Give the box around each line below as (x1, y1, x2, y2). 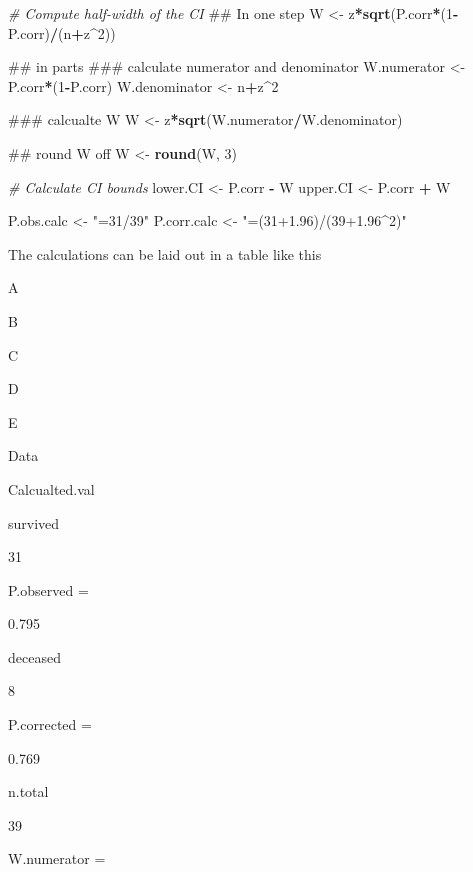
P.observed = (8, 579, 89, 600)
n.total (8, 781, 49, 802)
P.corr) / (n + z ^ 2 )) (8, 22, 116, 43)
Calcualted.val (8, 478, 95, 499)
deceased (8, 646, 61, 667)
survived (8, 512, 60, 533)
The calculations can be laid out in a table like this (8, 243, 322, 264)
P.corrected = (8, 714, 92, 735)
